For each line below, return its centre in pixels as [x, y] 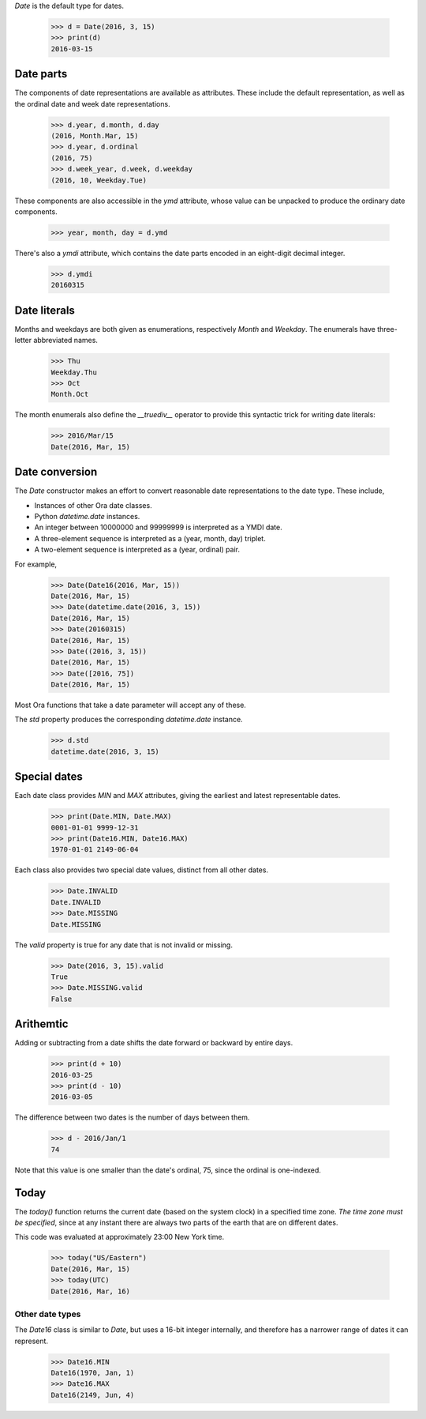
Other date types [48, 1314]
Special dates [49, 777]
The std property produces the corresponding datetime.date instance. [129, 720]
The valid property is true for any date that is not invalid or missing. [123, 945]
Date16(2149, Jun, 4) [93, 1395]
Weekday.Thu [74, 372]
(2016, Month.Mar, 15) [95, 136]
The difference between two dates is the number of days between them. [132, 1117]
